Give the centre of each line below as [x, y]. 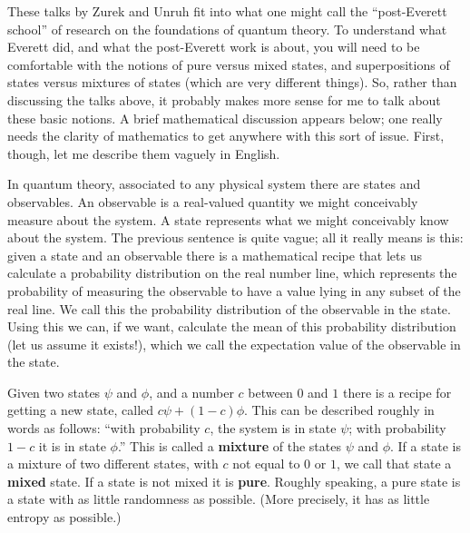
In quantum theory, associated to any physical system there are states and [214, 184]
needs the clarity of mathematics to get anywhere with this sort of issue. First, [226, 136]
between [270, 392]
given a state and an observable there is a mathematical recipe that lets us [215, 255]
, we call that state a [394, 464]
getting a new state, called [81, 410]
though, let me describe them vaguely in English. [144, 153]
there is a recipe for [397, 392]
